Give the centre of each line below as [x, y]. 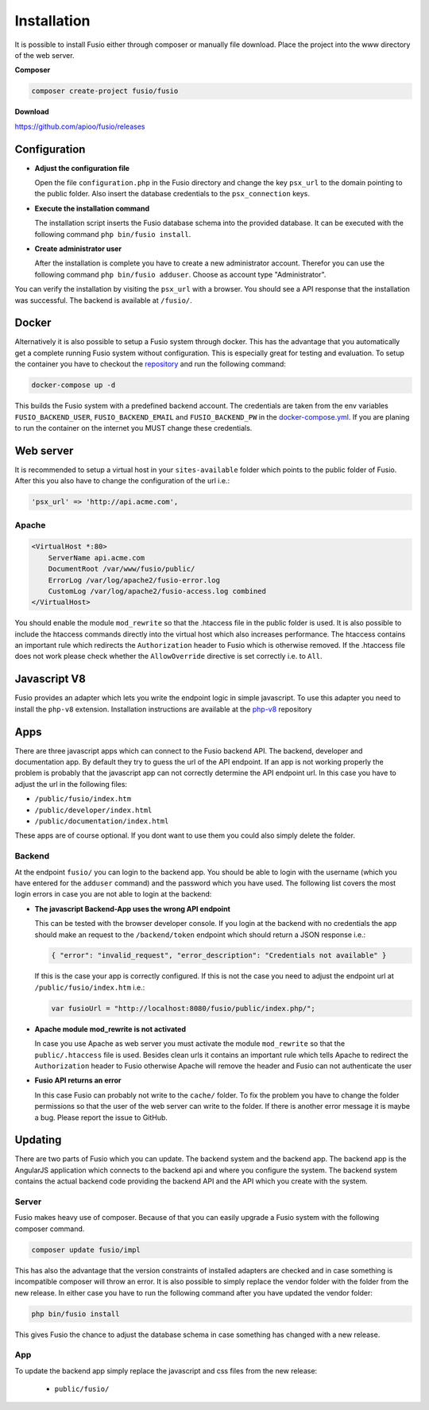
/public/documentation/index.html [102, 821]
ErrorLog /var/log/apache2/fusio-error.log [134, 580]
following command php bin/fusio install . [113, 234]
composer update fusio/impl [86, 1249]
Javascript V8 [50, 679]
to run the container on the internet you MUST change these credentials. [133, 428]
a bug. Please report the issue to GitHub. [101, 1118]
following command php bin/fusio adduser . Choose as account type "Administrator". [180, 274]
